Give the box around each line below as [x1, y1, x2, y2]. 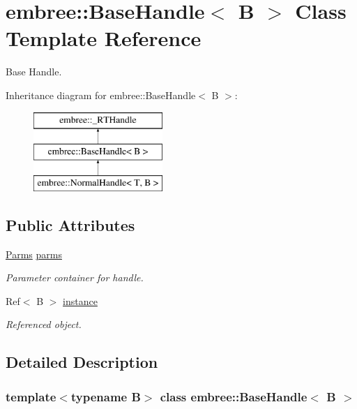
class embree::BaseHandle [160, 387, 307, 405]
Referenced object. [6, 317, 82, 332]
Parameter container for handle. [6, 270, 144, 285]
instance [63, 293, 98, 308]
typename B [70, 387, 141, 405]
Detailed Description [6, 351, 158, 373]
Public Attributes [6, 214, 135, 235]
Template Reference [6, 24, 202, 52]
